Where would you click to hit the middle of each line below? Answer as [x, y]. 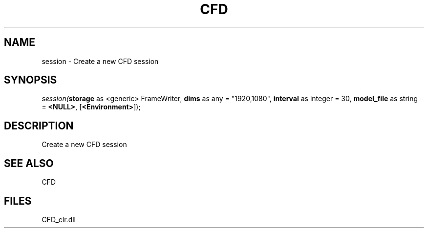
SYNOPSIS [31, 80]
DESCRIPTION [39, 126]
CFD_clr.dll [59, 219]
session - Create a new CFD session [100, 61]
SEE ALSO [29, 163]
